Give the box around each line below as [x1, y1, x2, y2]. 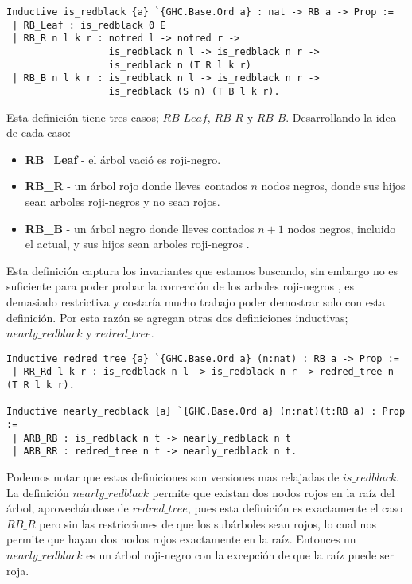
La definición [6, 484, 69, 500]
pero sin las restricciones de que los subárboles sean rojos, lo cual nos [39, 515, 376, 531]
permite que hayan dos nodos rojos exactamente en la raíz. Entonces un [6, 531, 356, 547]
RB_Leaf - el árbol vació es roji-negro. [25, 150, 221, 167]
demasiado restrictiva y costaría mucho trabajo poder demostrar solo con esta [6, 293, 385, 310]
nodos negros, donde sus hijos [261, 177, 406, 194]
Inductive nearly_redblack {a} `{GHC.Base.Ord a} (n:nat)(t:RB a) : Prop [6, 406, 406, 418]
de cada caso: [6, 124, 71, 141]
